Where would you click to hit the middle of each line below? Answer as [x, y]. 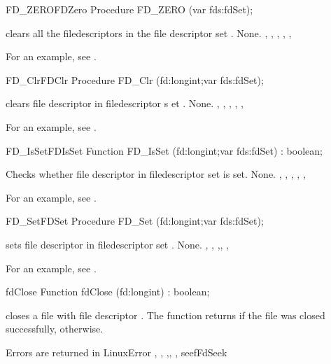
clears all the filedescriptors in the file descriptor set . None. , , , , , [149, 33]
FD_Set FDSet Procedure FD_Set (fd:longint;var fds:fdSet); [135, 221]
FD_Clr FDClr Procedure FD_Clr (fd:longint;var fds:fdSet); [135, 79]
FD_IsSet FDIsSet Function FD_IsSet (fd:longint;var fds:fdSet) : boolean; [164, 150]
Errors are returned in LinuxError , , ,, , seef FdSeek [117, 352]
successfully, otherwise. [55, 329]
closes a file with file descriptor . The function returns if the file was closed [165, 315]
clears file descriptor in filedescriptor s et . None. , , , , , [125, 103]
